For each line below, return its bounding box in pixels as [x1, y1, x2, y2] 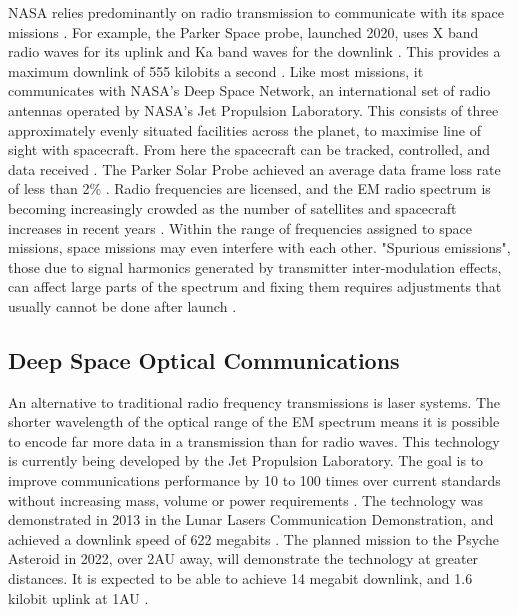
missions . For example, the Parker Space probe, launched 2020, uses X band [8, 21, 479, 42]
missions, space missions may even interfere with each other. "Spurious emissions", [8, 237, 511, 258]
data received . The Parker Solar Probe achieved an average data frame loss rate [8, 158, 501, 179]
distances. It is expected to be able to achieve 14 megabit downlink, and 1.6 [8, 568, 473, 589]
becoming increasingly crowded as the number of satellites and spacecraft [8, 197, 457, 218]
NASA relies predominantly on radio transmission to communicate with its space [8, 2, 505, 22]
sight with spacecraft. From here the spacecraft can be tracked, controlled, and [8, 139, 491, 160]
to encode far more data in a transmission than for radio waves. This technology [8, 430, 500, 451]
